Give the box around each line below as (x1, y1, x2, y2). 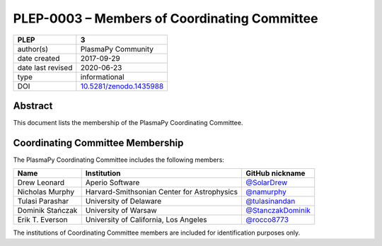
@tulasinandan (245, 197, 296, 206)
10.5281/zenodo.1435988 (80, 81, 164, 91)
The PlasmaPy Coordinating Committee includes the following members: (13, 156, 224, 164)
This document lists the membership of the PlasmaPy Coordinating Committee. (13, 119, 243, 127)
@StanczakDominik (245, 206, 311, 216)
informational (80, 71, 125, 81)
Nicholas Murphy (17, 187, 74, 197)
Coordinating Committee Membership (13, 136, 184, 148)
